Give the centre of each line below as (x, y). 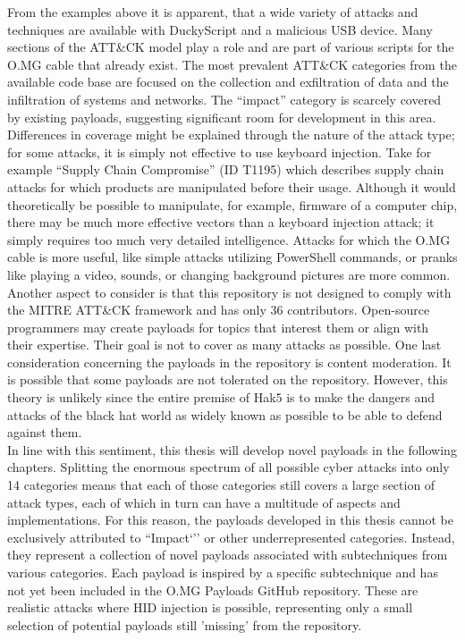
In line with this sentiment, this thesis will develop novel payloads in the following (232, 449)
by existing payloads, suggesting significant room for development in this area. (222, 117)
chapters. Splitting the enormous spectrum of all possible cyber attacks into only (228, 467)
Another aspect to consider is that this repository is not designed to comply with (229, 292)
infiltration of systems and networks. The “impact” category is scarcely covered (224, 99)
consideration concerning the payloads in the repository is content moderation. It (229, 362)
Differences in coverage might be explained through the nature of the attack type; (231, 135)
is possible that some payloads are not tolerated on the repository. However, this (228, 379)
